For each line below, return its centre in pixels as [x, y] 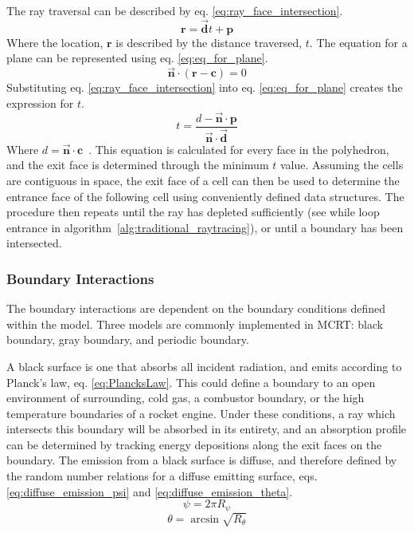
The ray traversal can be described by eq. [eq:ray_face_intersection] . [175, 10]
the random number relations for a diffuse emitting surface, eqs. [162, 476]
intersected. [34, 243]
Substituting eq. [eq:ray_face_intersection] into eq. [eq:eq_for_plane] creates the [205, 87]
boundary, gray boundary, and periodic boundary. [128, 340]
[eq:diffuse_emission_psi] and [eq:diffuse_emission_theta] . [150, 491]
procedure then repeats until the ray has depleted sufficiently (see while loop [193, 212]
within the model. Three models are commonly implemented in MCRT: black [195, 324]
